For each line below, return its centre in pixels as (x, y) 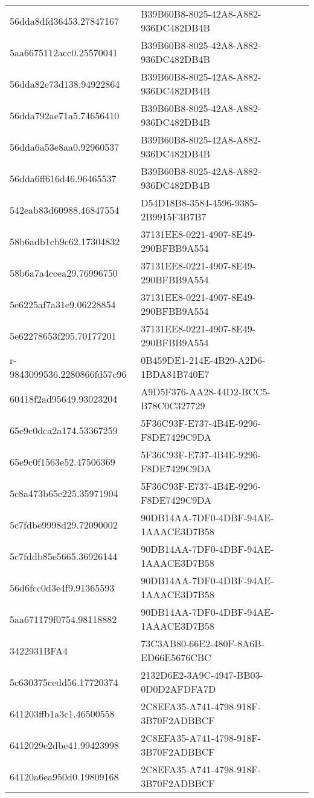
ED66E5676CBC (176, 657)
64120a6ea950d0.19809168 (64, 776)
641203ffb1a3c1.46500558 (62, 713)
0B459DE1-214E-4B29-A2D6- (203, 360)
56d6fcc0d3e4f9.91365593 (62, 587)
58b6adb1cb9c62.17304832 (65, 241)
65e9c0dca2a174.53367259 (64, 430)
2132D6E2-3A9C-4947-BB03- (202, 675)
